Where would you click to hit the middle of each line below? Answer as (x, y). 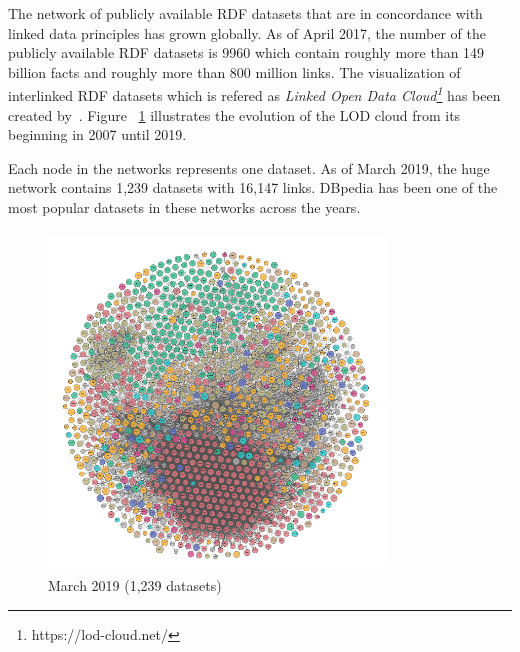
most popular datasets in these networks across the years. (184, 207)
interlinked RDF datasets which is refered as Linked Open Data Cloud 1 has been (254, 94)
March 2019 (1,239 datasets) (135, 585)
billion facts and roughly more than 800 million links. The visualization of (234, 71)
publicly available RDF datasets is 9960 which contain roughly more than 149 (246, 52)
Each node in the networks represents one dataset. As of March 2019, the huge (249, 167)
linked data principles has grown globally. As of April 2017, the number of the (247, 32)
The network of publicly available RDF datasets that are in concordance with (245, 13)
